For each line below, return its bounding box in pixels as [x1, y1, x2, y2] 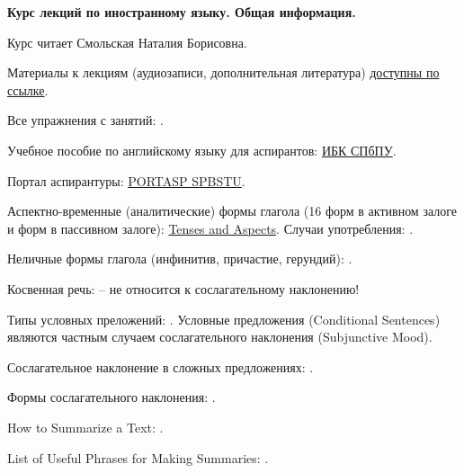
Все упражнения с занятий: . [7, 111, 164, 129]
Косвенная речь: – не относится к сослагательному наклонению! [7, 279, 360, 298]
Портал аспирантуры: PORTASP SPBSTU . [7, 171, 245, 190]
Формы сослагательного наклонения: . [7, 388, 216, 406]
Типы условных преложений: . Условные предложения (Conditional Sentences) [7, 309, 441, 328]
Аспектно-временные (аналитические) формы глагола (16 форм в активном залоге [7, 201, 458, 220]
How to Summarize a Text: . [7, 417, 164, 436]
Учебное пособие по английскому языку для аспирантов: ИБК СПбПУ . [7, 140, 397, 159]
